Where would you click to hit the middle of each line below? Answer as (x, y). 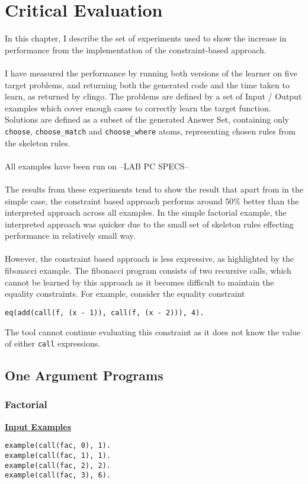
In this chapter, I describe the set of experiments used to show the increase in (146, 38)
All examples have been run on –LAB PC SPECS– (97, 166)
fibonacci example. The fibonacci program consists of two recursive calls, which (148, 270)
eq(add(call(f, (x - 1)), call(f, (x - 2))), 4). (105, 312)
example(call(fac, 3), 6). (58, 475)
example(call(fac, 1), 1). (58, 456)
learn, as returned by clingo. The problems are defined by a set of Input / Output (153, 96)
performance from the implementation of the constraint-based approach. (136, 49)
